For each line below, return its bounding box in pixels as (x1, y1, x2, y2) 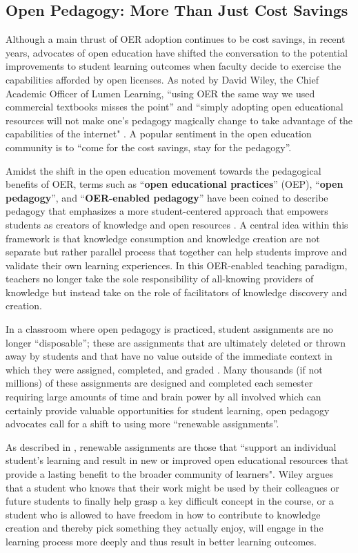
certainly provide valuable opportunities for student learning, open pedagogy (6, 402, 330, 417)
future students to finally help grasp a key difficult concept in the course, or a (6, 494, 334, 508)
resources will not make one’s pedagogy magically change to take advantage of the (6, 113, 353, 127)
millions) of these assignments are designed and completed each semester (6, 376, 313, 390)
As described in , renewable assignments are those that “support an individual (6, 439, 337, 454)
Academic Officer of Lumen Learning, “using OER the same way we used (6, 86, 315, 100)
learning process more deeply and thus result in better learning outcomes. (6, 534, 317, 548)
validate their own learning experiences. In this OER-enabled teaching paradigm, (6, 258, 348, 272)
